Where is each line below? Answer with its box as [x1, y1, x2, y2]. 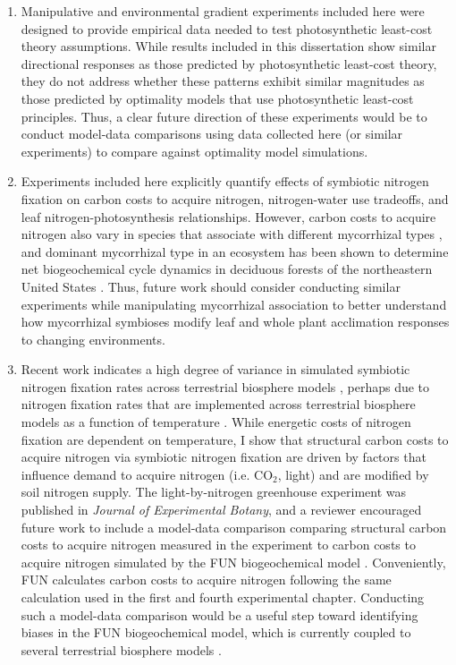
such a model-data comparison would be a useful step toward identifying [21, 605, 418, 624]
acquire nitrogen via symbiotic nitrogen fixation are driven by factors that [21, 448, 426, 466]
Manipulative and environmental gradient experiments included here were [21, 2, 425, 20]
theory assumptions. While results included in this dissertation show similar [21, 37, 436, 55]
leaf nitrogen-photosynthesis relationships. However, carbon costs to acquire [21, 207, 436, 226]
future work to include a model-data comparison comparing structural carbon [21, 517, 447, 536]
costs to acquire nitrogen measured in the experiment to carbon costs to [21, 535, 416, 554]
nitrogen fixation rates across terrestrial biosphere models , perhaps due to [21, 377, 430, 396]
